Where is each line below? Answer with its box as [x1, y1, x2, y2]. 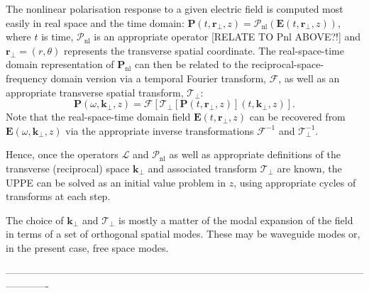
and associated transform [148, 160, 257, 175]
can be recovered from [249, 109, 346, 124]
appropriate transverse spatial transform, [6, 84, 184, 99]
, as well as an [278, 70, 340, 85]
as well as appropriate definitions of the [169, 147, 341, 162]
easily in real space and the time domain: [6, 15, 184, 30]
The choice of [6, 212, 64, 227]
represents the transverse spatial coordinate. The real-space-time [63, 43, 344, 57]
